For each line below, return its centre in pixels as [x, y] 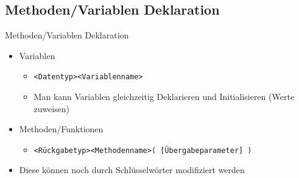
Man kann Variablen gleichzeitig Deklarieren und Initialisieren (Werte [164, 97]
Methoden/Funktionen [61, 129]
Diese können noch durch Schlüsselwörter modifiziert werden [132, 170]
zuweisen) [51, 108]
